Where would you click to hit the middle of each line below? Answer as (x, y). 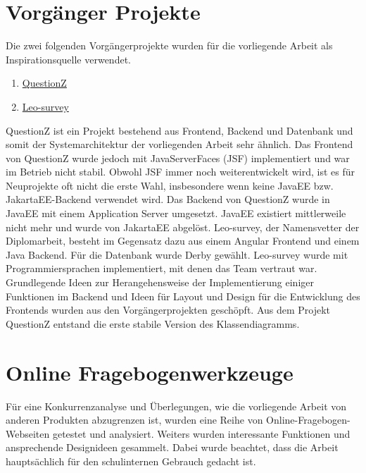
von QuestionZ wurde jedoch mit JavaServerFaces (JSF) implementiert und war (178, 158)
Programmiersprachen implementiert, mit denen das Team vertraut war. (162, 268)
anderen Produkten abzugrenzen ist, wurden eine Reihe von (134, 420)
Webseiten (28, 433)
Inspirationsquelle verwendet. (68, 59)
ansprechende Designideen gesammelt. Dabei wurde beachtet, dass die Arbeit (172, 447)
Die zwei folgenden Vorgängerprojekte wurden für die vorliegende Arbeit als (169, 45)
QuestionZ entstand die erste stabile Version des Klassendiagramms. (153, 323)
